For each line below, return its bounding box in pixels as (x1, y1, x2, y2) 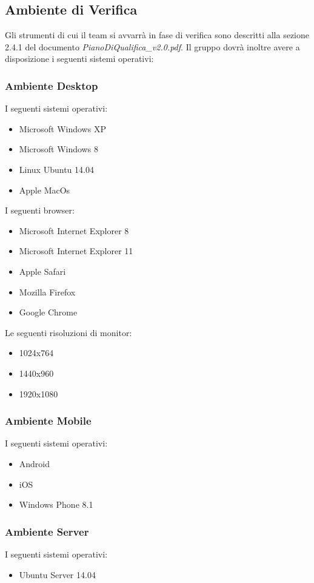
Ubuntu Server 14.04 (19, 568, 96, 581)
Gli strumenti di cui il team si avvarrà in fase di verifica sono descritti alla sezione (5, 29, 309, 41)
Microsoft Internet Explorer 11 (19, 244, 133, 257)
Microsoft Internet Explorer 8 (19, 224, 129, 237)
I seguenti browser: (5, 204, 75, 217)
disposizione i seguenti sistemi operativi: (5, 52, 154, 65)
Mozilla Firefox (19, 285, 76, 298)
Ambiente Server (5, 524, 89, 539)
